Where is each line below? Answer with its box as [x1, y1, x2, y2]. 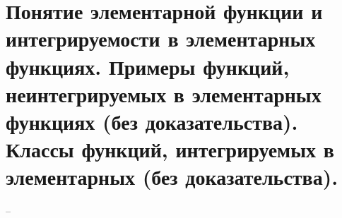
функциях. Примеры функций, [6, 52, 290, 80]
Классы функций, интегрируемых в [6, 135, 334, 164]
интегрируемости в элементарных [6, 24, 316, 53]
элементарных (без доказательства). [6, 162, 338, 191]
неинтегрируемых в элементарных [6, 79, 322, 108]
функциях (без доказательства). [6, 107, 298, 135]
